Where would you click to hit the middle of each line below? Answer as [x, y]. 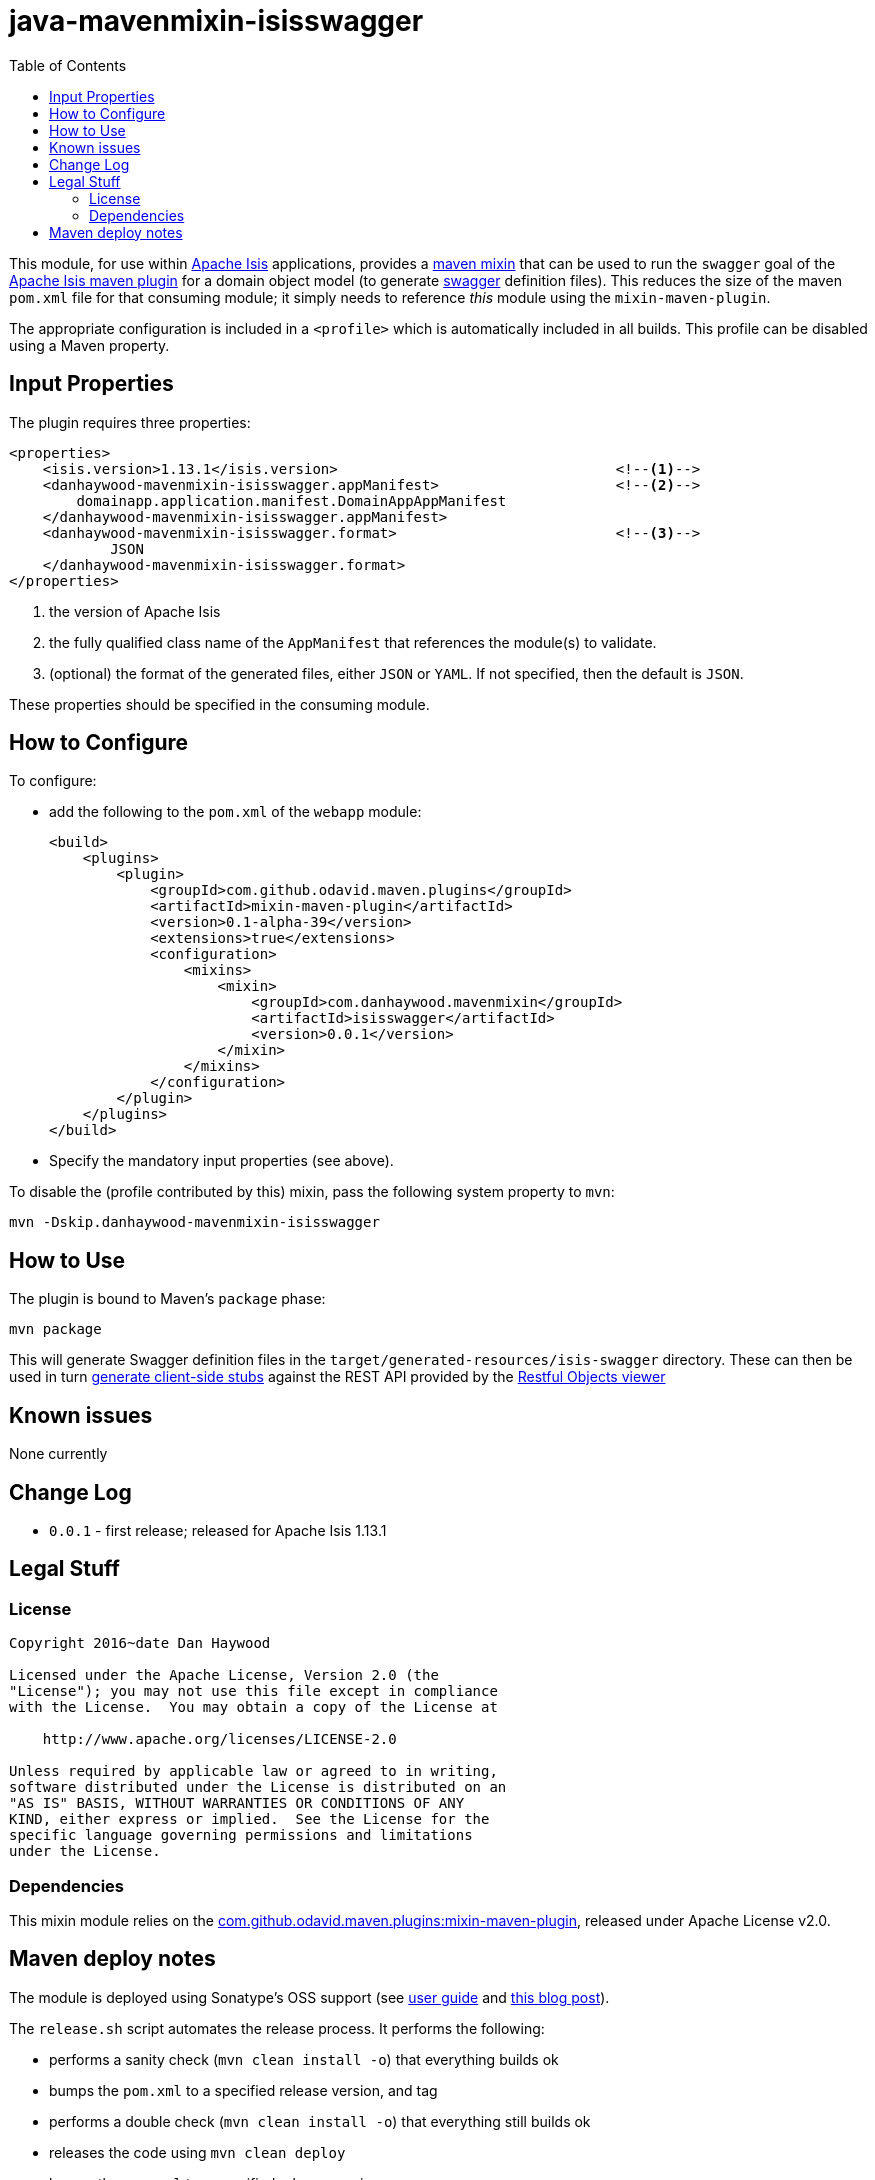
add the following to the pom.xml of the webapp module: [235, 812]
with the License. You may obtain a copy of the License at [253, 1707]
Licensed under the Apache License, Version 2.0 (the [224, 1675]
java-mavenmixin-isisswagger [216, 21]
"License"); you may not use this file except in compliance [253, 1691]
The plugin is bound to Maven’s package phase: [167, 1299]
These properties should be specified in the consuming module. [219, 704]
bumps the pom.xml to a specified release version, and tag [243, 2090]
